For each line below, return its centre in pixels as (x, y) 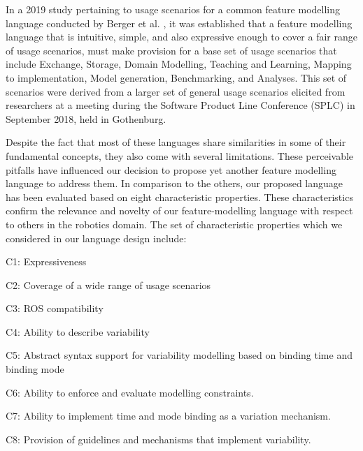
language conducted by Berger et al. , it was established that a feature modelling (179, 23)
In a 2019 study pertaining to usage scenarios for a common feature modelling (173, 9)
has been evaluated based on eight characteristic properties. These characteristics (179, 197)
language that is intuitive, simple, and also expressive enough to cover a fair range (181, 37)
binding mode (35, 369)
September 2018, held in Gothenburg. (86, 118)
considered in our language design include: (96, 238)
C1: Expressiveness (46, 261)
